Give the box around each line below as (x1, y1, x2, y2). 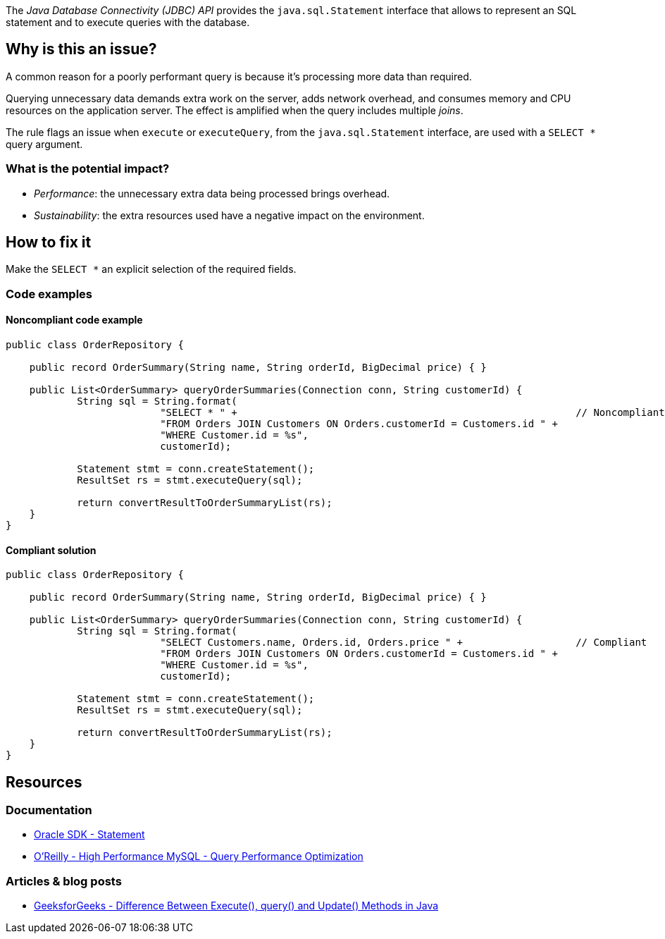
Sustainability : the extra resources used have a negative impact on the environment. (34, 209, 425, 221)
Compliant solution (6, 544, 97, 556)
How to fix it (6, 233, 92, 252)
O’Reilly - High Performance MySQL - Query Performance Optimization (34, 850, 363, 863)
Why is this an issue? (6, 40, 157, 59)
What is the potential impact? (6, 161, 170, 176)
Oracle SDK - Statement (34, 828, 145, 841)
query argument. (6, 137, 83, 150)
